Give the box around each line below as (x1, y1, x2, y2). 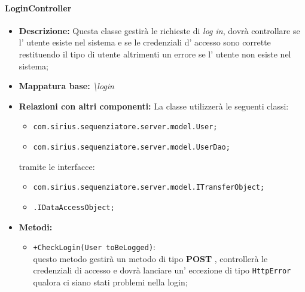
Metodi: (19, 220, 53, 233)
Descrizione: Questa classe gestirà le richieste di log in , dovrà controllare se (19, 24, 300, 36)
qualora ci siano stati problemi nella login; (33, 276, 188, 288)
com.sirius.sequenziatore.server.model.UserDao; (33, 143, 230, 152)
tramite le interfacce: (19, 160, 95, 172)
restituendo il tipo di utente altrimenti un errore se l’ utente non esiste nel (19, 47, 291, 60)
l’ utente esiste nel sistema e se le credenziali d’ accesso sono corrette (19, 36, 271, 48)
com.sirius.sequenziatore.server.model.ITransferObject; (33, 183, 265, 192)
